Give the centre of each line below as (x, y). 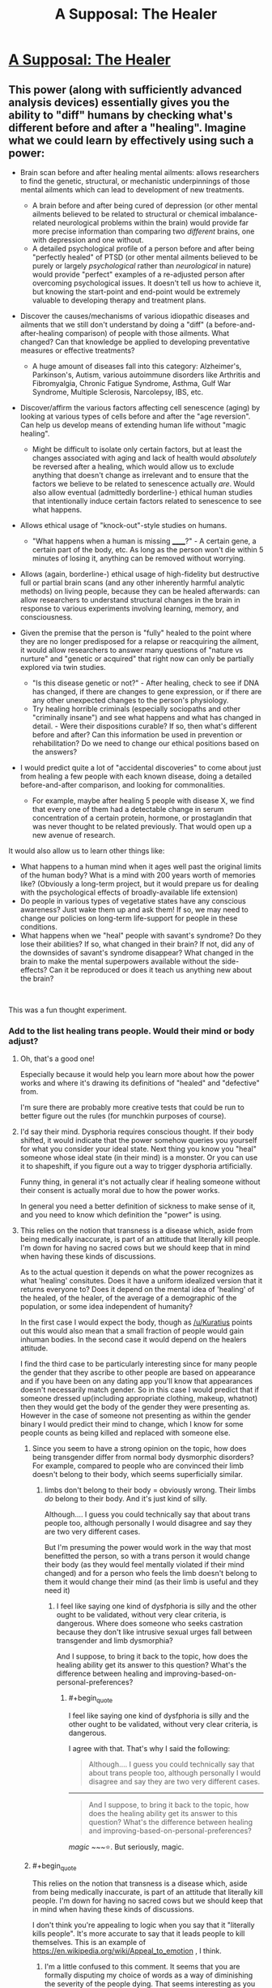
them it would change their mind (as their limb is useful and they (151, 1582)
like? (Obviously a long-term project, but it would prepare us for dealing (139, 884)
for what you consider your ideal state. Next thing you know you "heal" (138, 1149)
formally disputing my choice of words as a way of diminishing (149, 1975)
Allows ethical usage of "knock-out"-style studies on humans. (123, 525)
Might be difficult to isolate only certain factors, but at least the (137, 449)
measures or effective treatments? (77, 350)
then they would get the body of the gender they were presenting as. (135, 1407)
